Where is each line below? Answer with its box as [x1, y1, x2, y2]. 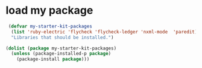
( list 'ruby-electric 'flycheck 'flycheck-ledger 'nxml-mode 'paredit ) [11, 29, 198, 35]
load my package [5, 4, 93, 17]
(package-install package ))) [16, 56, 90, 63]
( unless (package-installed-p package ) [11, 51, 112, 57]
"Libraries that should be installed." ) [11, 34, 114, 41]
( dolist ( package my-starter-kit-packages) [5, 45, 117, 51]
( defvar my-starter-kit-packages [8, 23, 93, 29]
